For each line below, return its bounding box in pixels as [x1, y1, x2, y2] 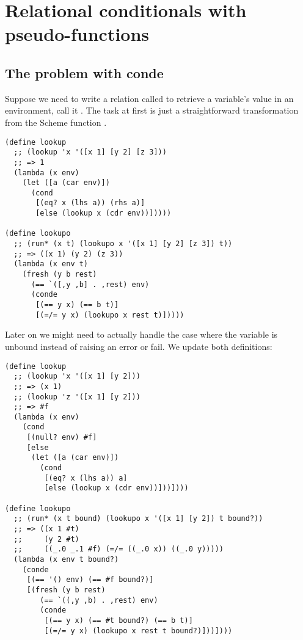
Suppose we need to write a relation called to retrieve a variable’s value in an [5, 92, 294, 104]
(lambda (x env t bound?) [13, 555, 119, 564]
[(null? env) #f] [26, 433, 97, 442]
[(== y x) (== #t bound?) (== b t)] [44, 616, 193, 625]
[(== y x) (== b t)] [35, 300, 119, 310]
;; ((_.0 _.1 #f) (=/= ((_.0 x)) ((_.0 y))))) [13, 545, 224, 554]
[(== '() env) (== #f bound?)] [26, 575, 154, 584]
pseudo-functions [5, 21, 150, 46]
